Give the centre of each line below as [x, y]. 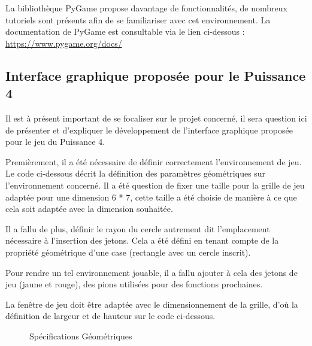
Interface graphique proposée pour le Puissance [156, 75]
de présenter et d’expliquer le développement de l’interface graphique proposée [149, 130]
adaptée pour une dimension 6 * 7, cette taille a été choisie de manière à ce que [151, 197]
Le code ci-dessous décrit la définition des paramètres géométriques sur [136, 173]
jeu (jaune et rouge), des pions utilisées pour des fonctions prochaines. [134, 284]
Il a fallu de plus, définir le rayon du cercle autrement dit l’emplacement [138, 228]
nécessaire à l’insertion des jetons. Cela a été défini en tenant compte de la [142, 240]
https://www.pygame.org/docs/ [64, 43]
